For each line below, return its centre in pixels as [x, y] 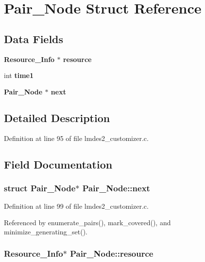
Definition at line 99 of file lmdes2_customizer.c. [76, 206]
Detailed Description [57, 117]
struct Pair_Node [40, 188]
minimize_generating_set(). [46, 232]
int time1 [19, 75]
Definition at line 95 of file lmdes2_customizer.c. [76, 138]
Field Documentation [58, 164]
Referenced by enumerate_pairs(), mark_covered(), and [87, 222]
